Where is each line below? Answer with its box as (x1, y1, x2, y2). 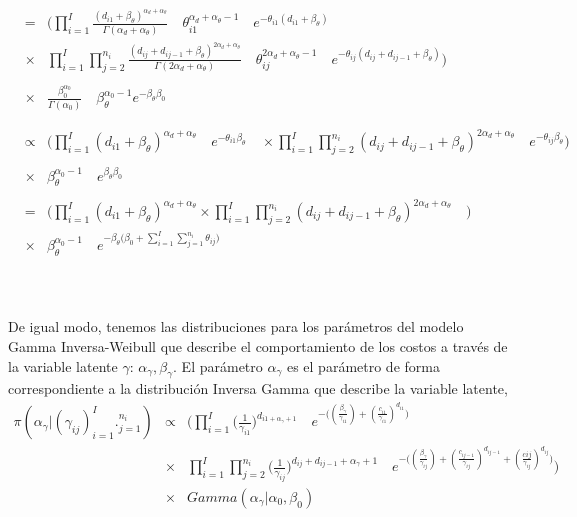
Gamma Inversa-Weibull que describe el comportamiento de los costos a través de (8, 336, 508, 357)
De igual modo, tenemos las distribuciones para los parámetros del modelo (8, 316, 464, 337)
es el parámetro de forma (286, 355, 440, 376)
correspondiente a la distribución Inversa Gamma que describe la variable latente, (8, 378, 508, 399)
